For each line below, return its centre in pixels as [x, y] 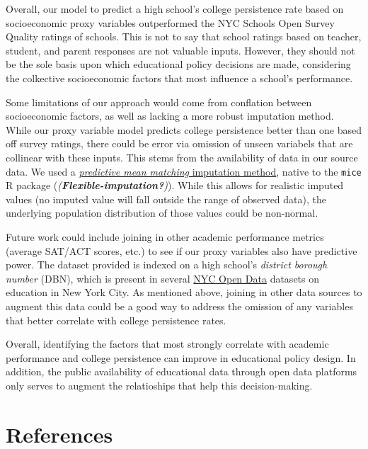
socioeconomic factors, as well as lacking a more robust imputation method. [170, 116]
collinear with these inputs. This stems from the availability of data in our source [182, 157]
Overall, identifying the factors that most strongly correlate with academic [167, 344]
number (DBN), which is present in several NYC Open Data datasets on [163, 278]
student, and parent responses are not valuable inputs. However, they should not [180, 50]
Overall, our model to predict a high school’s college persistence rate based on [175, 8]
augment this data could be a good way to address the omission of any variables [179, 306]
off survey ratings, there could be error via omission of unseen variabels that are [179, 143]
